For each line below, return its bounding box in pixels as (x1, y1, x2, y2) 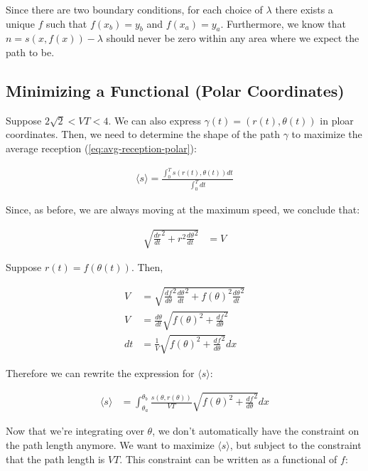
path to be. (6, 44, 55, 59)
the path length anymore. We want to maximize (6, 437, 215, 452)
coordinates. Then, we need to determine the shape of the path (6, 127, 280, 142)
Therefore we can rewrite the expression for (6, 365, 195, 380)
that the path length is (6, 451, 105, 466)
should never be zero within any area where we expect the (106, 31, 359, 46)
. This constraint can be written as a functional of (119, 451, 337, 466)
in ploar (320, 112, 354, 127)
